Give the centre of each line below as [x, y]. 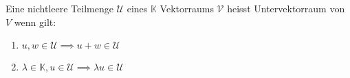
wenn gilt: [35, 22]
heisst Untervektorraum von [286, 8]
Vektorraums [187, 8]
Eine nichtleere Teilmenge [59, 8]
